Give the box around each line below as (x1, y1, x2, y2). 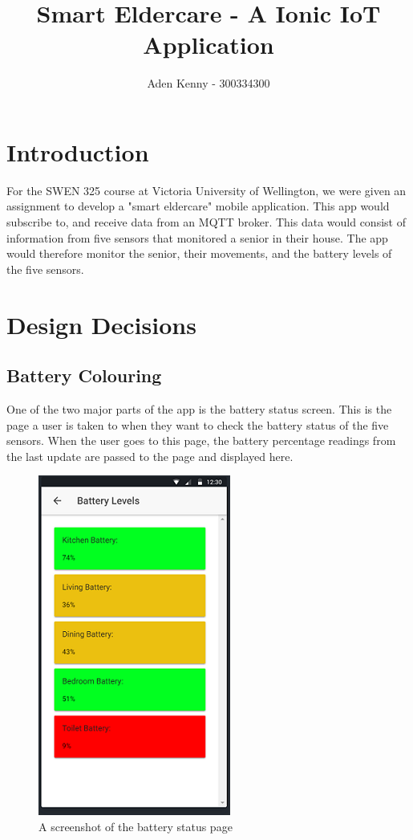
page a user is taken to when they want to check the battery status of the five (6, 416, 389, 433)
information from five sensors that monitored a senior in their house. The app (6, 229, 388, 246)
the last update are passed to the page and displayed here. (6, 447, 294, 464)
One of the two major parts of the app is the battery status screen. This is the (6, 400, 392, 417)
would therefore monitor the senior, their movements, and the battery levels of (6, 245, 392, 262)
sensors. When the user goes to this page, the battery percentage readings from (6, 432, 396, 449)
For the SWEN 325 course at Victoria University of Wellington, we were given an (6, 181, 407, 198)
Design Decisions (6, 308, 196, 340)
